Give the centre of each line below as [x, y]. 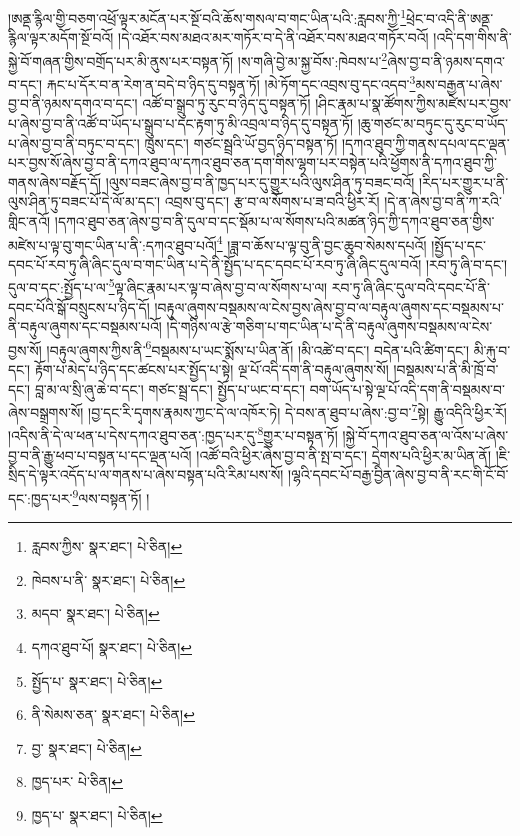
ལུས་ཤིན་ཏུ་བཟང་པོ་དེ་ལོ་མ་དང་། [84, 201]
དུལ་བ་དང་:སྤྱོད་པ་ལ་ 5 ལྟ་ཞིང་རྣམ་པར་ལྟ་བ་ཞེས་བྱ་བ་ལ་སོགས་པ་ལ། [168, 285]
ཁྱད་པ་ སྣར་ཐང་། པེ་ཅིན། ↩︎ [97, 814]
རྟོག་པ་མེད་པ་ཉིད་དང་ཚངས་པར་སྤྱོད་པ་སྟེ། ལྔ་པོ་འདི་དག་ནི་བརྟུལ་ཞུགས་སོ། [211, 369]
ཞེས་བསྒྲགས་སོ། [46, 411]
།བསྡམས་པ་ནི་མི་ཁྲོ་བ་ [446, 369]
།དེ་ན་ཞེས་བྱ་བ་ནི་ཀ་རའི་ [443, 201]
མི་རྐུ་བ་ [492, 349]
